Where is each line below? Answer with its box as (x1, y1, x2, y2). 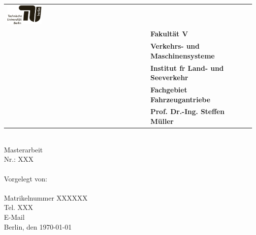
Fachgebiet (150, 85, 188, 95)
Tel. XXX (4, 202, 33, 212)
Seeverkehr (150, 72, 189, 83)
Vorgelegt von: (4, 173, 47, 183)
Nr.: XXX (4, 154, 33, 164)
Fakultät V (150, 29, 188, 39)
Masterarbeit (4, 144, 43, 154)
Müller (150, 116, 174, 126)
